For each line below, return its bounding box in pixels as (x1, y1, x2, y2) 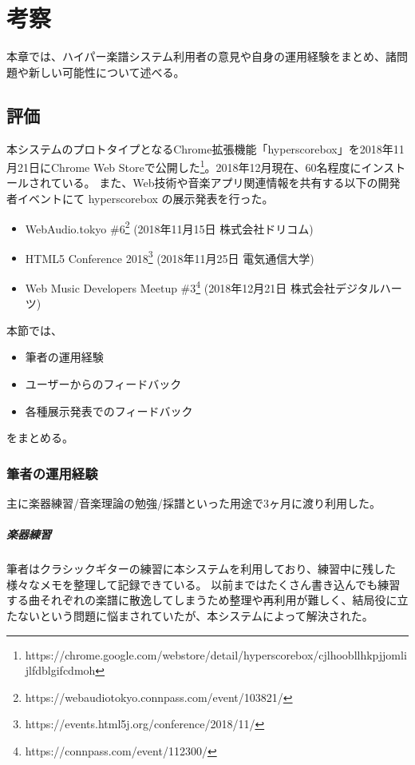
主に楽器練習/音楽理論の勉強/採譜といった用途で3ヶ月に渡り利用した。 (6, 495, 381, 512)
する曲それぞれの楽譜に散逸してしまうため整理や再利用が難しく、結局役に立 (6, 592, 409, 608)
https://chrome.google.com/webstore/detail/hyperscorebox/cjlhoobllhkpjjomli (25, 646, 407, 663)
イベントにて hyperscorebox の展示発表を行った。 (17, 189, 274, 206)
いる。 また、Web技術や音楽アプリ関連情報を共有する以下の (61, 174, 378, 191)
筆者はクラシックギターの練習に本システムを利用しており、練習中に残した (6, 560, 396, 577)
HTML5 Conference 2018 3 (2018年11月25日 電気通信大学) (25, 247, 314, 266)
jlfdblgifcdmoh (25, 662, 96, 679)
